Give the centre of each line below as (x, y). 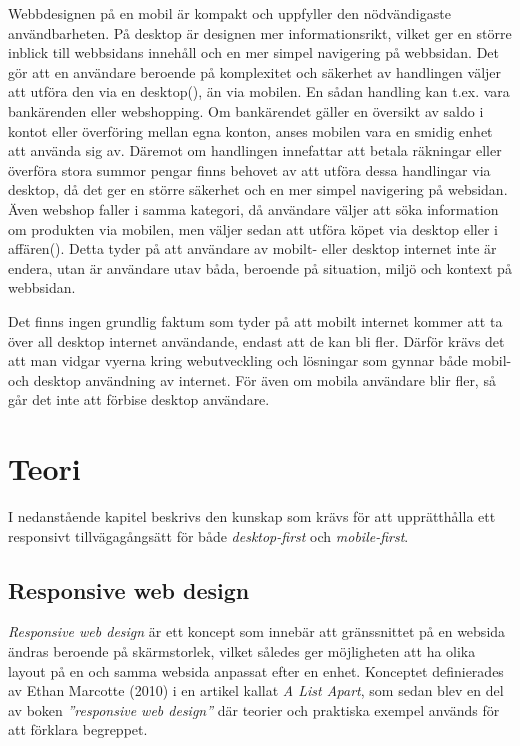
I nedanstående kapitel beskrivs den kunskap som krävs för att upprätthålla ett (252, 516)
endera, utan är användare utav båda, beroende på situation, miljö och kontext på (260, 267)
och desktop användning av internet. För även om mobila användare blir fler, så (252, 379)
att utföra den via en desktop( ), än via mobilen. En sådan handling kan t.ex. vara (259, 91)
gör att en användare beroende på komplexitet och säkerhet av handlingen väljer (255, 71)
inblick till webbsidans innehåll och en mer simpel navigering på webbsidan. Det (253, 52)
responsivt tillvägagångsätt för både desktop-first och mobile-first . (208, 535)
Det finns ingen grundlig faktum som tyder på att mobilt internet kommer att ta (255, 320)
